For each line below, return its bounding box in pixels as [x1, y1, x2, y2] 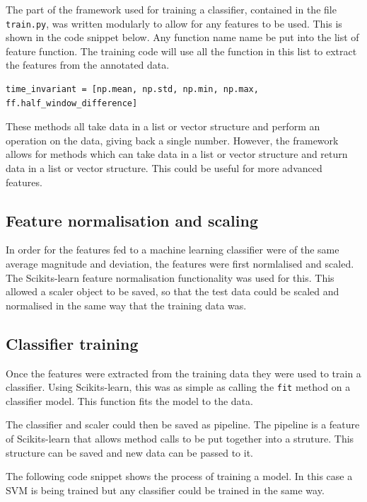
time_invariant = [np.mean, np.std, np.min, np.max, [6, 84, 259, 95]
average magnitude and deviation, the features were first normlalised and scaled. [6, 256, 354, 270]
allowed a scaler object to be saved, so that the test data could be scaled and [6, 284, 339, 299]
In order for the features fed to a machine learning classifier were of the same [6, 242, 339, 257]
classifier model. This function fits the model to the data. [6, 393, 253, 408]
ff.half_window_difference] [6, 98, 138, 108]
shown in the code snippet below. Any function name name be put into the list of [6, 30, 359, 45]
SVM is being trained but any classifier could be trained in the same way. [6, 482, 325, 497]
